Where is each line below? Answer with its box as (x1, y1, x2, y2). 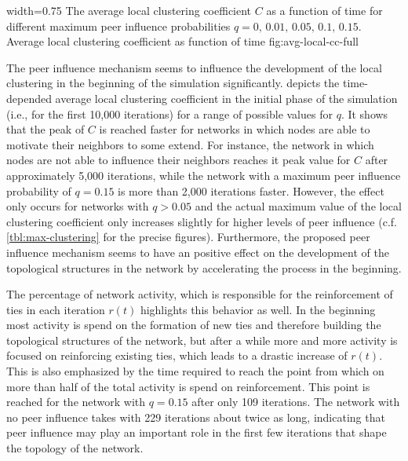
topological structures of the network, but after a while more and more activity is (6, 331, 398, 348)
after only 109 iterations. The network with (191, 393, 400, 410)
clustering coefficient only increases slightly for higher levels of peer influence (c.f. (6, 213, 397, 229)
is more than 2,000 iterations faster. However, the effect (118, 182, 384, 199)
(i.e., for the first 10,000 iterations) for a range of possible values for (6, 105, 333, 122)
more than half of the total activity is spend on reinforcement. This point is (6, 378, 370, 394)
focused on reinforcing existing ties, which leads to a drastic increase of (6, 347, 348, 364)
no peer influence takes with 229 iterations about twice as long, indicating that (6, 408, 385, 425)
